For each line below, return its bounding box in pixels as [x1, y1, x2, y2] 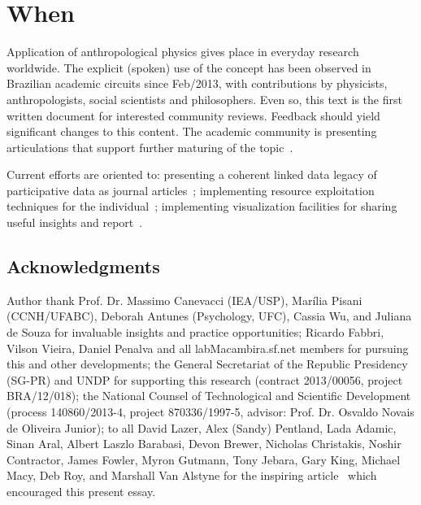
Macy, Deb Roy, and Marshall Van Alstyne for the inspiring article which [7, 467, 377, 484]
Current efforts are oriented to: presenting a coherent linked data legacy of [7, 166, 377, 183]
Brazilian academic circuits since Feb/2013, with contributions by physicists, [7, 75, 388, 92]
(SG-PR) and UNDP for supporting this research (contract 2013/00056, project [7, 371, 403, 388]
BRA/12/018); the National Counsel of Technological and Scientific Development [7, 387, 411, 404]
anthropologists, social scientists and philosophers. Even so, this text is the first [7, 90, 402, 107]
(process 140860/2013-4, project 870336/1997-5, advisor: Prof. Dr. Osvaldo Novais [7, 403, 414, 420]
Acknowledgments [7, 254, 160, 279]
